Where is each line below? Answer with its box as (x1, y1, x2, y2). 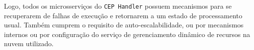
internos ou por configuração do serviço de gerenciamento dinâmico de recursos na (4, 29, 251, 39)
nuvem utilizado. (4, 38, 54, 49)
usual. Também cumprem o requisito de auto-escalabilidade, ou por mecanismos (4, 20, 244, 30)
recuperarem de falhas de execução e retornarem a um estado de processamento (4, 10, 243, 20)
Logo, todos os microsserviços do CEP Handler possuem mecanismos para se (4, 1, 232, 11)
